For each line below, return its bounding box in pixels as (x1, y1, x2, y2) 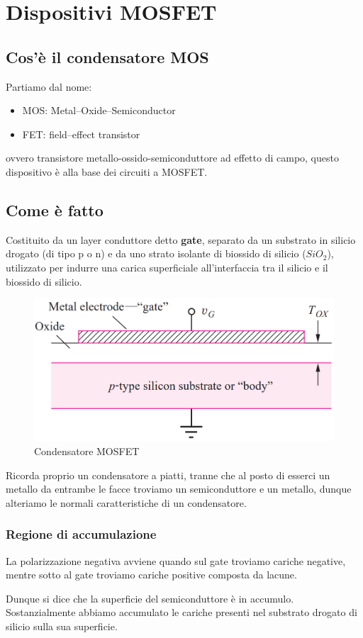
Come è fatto (6, 198, 104, 220)
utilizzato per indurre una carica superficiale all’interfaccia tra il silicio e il (6, 259, 328, 274)
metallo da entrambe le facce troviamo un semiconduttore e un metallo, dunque (6, 481, 352, 496)
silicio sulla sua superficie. (6, 619, 118, 633)
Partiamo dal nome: (6, 79, 92, 94)
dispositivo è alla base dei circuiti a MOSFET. (6, 164, 208, 179)
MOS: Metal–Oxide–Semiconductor (22, 103, 176, 118)
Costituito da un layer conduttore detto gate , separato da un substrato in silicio (6, 232, 356, 247)
